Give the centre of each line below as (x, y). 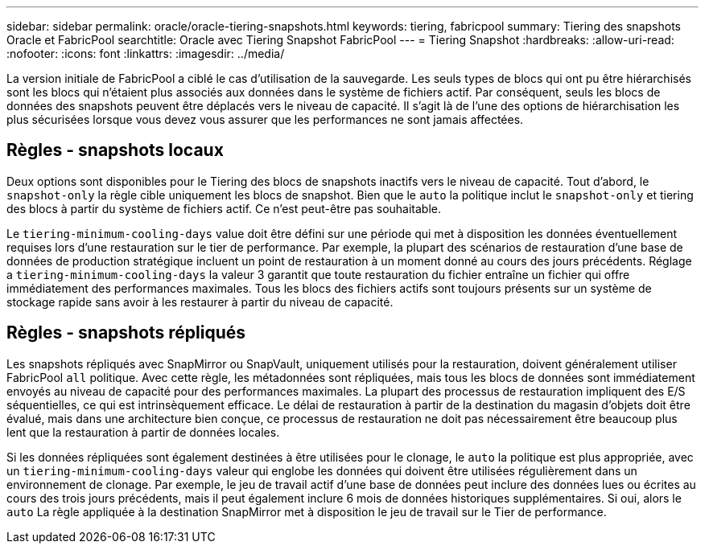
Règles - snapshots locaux (115, 150)
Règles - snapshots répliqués (126, 333)
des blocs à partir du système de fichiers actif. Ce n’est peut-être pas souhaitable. (224, 208)
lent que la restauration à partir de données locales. (143, 432)
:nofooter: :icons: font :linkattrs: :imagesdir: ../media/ (146, 53)
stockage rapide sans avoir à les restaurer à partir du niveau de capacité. (200, 302)
